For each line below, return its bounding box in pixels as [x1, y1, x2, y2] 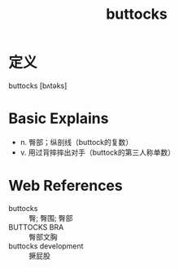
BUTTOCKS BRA [8, 222, 64, 232]
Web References [8, 177, 124, 196]
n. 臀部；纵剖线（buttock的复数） [20, 137, 133, 147]
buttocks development [8, 241, 84, 251]
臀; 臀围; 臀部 [28, 213, 73, 222]
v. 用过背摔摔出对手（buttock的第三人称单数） [20, 147, 175, 157]
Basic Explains [8, 109, 109, 128]
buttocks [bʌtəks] [8, 81, 68, 90]
